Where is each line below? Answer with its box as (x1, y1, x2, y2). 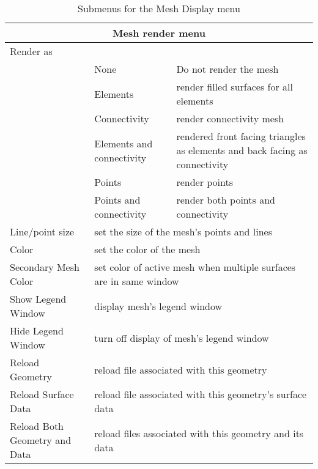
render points (176, 175, 234, 189)
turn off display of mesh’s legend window (94, 330, 269, 345)
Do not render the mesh (176, 62, 279, 76)
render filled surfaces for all (176, 79, 293, 94)
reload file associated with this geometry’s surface (94, 387, 307, 401)
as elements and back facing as (176, 143, 308, 157)
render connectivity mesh (176, 111, 284, 125)
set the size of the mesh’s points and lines (94, 224, 273, 238)
